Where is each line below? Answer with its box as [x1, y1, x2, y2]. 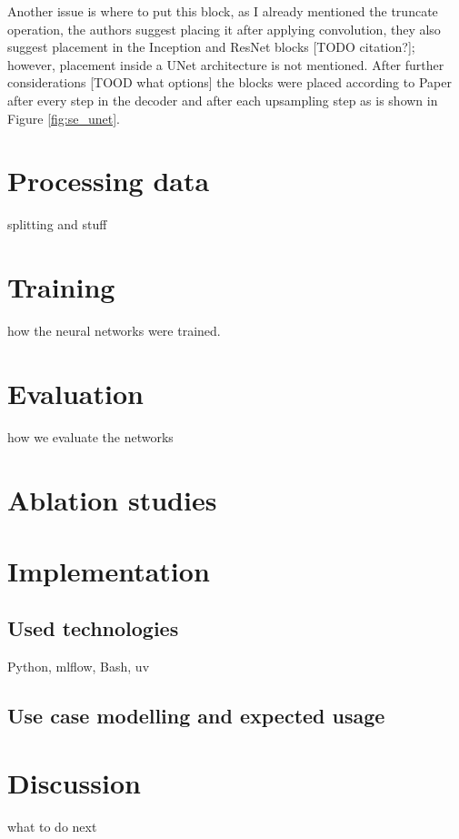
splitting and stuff [7, 215, 107, 234]
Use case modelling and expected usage [7, 702, 385, 730]
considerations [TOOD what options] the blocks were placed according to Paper [7, 73, 452, 92]
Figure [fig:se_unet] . [7, 108, 121, 127]
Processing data [7, 162, 210, 199]
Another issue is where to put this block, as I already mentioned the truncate [7, 2, 438, 20]
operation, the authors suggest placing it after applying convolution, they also [7, 19, 441, 38]
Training [7, 268, 115, 306]
